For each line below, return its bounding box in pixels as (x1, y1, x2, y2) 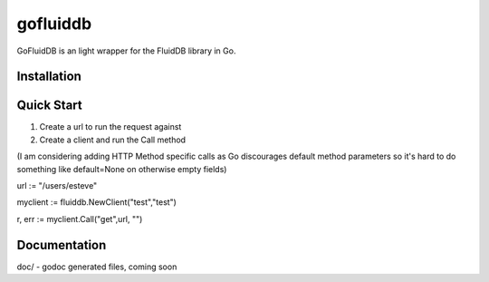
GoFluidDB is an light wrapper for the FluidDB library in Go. (16, 45, 236, 56)
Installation (16, 69, 81, 84)
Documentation (16, 237, 107, 253)
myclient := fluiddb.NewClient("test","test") (16, 197, 177, 208)
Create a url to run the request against (39, 122, 182, 132)
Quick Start (16, 98, 82, 113)
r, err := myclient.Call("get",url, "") (16, 213, 143, 224)
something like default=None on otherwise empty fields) (16, 163, 227, 174)
